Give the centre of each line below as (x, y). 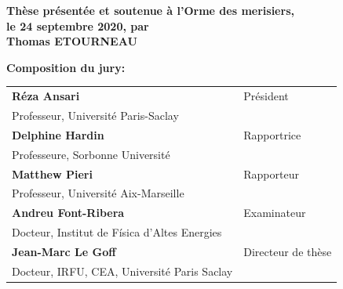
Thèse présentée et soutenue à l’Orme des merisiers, (150, 10)
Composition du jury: (66, 67)
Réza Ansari (46, 96)
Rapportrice (272, 134)
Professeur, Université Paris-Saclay (95, 115)
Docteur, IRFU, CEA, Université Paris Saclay (122, 271)
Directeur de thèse (288, 251)
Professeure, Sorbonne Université (91, 154)
